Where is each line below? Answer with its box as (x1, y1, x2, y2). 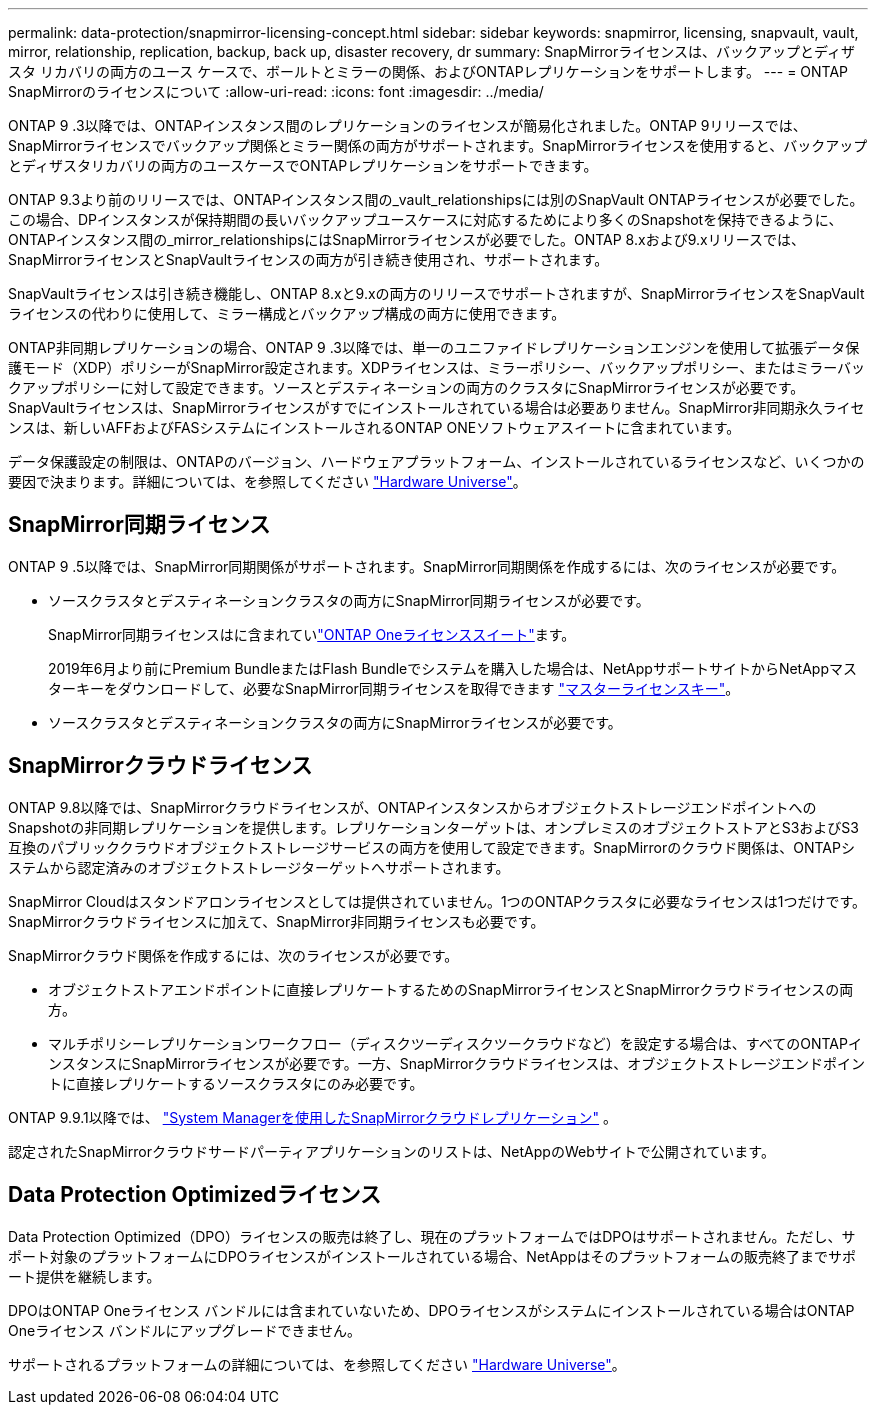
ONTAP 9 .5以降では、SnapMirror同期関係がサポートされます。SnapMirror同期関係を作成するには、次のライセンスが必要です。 (8, 557, 846, 575)
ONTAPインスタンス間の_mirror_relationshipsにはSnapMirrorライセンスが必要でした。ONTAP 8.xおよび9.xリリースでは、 (8, 231, 805, 248)
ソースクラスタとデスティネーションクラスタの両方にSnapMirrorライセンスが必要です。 (48, 713, 622, 731)
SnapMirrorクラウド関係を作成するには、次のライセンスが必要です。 (8, 946, 459, 964)
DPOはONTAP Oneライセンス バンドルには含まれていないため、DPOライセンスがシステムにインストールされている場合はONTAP (8, 1301, 855, 1319)
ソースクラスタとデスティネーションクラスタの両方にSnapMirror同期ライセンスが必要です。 (48, 591, 650, 609)
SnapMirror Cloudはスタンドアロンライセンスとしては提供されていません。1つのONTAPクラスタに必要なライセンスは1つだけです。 (8, 892, 867, 910)
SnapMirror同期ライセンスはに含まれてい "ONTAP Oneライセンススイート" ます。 (48, 625, 576, 643)
